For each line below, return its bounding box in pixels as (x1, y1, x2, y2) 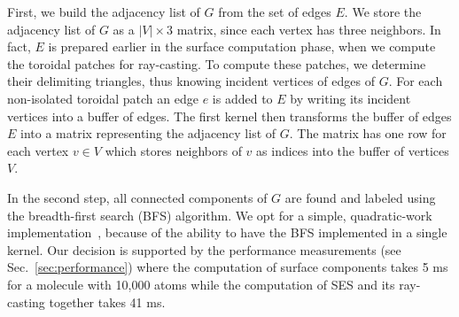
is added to (212, 89, 273, 107)
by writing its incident (290, 89, 411, 107)
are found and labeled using (284, 188, 436, 206)
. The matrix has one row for (289, 124, 447, 143)
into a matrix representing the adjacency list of (20, 124, 276, 143)
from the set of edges (218, 3, 331, 20)
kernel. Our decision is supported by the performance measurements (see (7, 240, 401, 259)
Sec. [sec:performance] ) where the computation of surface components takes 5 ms (7, 258, 448, 276)
